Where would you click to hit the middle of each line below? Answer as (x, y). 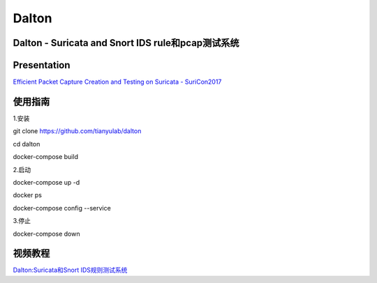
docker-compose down (46, 234)
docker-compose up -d (46, 182)
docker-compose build (45, 157)
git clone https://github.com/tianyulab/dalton (77, 131)
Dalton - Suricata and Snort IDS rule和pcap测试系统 (126, 43)
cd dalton (27, 144)
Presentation (42, 65)
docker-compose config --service (62, 208)
